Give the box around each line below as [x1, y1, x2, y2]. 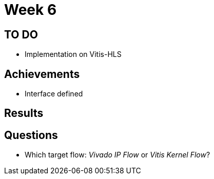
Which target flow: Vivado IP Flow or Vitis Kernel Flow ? [25, 150, 210, 160]
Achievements [4, 67, 80, 81]
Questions [4, 128, 58, 142]
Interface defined [25, 89, 83, 98]
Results [4, 107, 44, 120]
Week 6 [4, 1, 57, 18]
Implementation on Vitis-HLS [25, 50, 122, 59]
